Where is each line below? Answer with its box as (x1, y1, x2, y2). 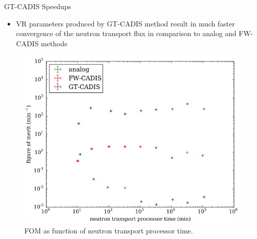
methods (41, 38, 68, 48)
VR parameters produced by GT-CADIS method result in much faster (16, 18, 235, 28)
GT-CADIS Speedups (4, 1, 71, 11)
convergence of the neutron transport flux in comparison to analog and (16, 28, 237, 39)
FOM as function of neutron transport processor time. (24, 225, 193, 235)
